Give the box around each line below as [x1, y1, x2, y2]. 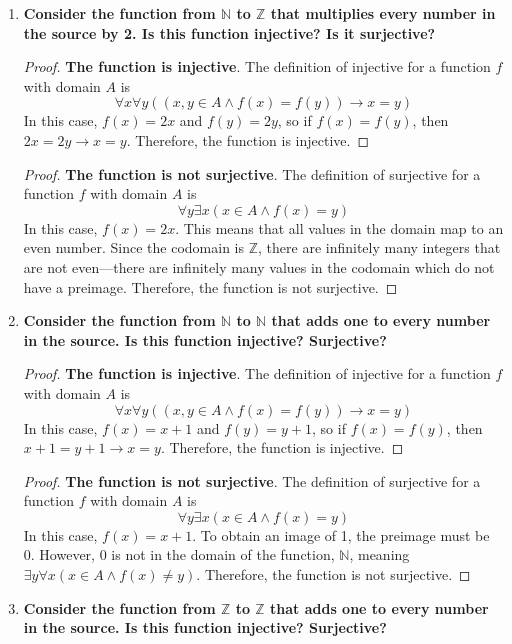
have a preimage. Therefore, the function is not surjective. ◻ [23, 276, 398, 297]
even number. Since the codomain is [23, 237, 245, 258]
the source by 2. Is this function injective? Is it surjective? [23, 22, 436, 43]
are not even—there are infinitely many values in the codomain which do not [23, 256, 495, 277]
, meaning [349, 544, 410, 565]
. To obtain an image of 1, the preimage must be [192, 524, 490, 545]
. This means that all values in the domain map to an [175, 217, 504, 238]
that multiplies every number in [270, 3, 496, 23]
